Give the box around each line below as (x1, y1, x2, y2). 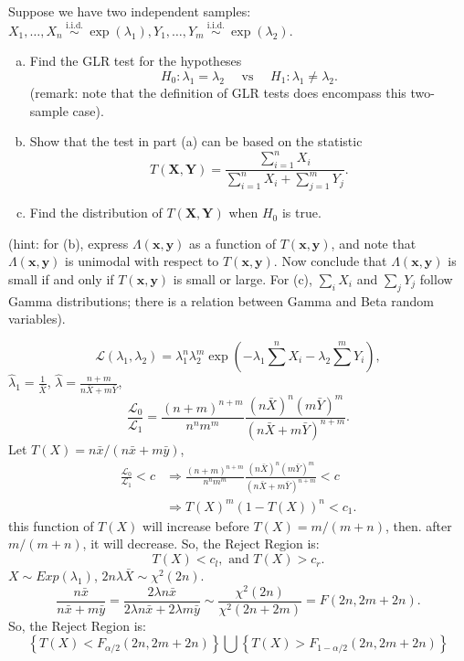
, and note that (331, 233, 417, 252)
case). (72, 101, 104, 120)
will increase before (142, 516, 249, 535)
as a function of (189, 233, 277, 252)
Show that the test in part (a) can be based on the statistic (29, 132, 363, 151)
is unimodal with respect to (65, 251, 219, 271)
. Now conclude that (273, 251, 387, 271)
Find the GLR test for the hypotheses (29, 51, 242, 70)
